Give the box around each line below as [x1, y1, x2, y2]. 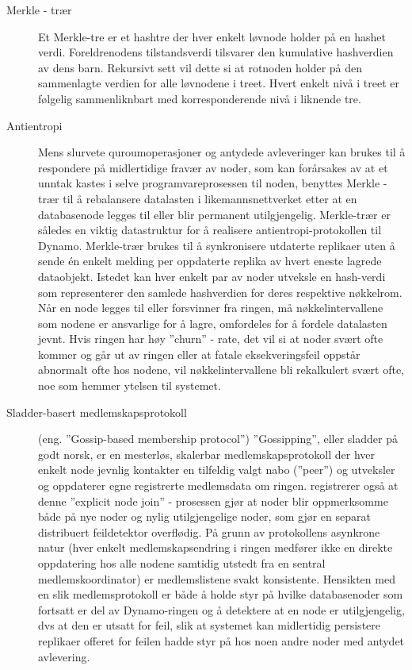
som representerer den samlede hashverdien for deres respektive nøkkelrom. [38, 283, 402, 300]
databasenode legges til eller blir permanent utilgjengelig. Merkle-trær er [38, 206, 391, 222]
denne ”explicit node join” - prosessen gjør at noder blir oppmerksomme [38, 492, 388, 509]
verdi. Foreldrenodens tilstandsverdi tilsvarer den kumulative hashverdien [38, 44, 394, 60]
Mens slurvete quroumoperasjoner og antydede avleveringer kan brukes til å [38, 144, 406, 160]
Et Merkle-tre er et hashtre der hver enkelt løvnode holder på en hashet [38, 28, 386, 44]
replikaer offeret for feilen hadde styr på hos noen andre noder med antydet [38, 632, 405, 649]
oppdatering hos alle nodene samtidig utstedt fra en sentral [38, 555, 326, 571]
